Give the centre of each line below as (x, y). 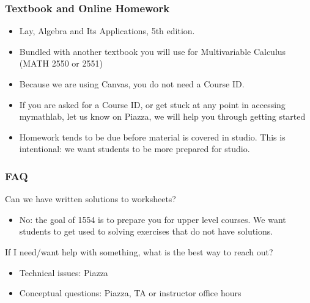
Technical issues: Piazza (64, 272)
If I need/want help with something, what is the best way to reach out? (139, 251)
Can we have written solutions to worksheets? (90, 199)
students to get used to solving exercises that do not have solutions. (146, 231)
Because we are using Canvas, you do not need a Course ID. (132, 84)
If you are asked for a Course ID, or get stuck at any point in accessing (152, 104)
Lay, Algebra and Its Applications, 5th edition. (107, 31)
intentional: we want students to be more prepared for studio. (135, 149)
